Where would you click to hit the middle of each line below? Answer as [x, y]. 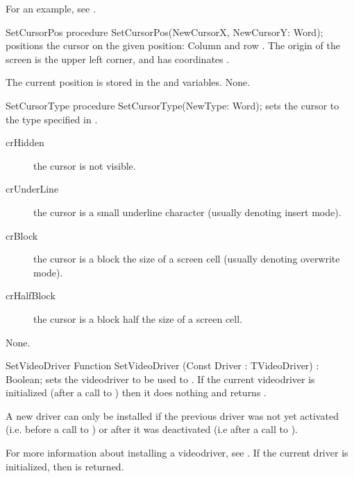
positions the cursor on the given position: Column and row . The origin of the [173, 45]
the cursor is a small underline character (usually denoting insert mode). [187, 212]
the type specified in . [52, 119]
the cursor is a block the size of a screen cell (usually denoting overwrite [187, 259]
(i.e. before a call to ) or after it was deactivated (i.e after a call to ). [152, 429]
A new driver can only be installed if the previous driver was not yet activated [172, 415]
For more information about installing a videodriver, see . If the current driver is [177, 453]
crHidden [25, 142]
